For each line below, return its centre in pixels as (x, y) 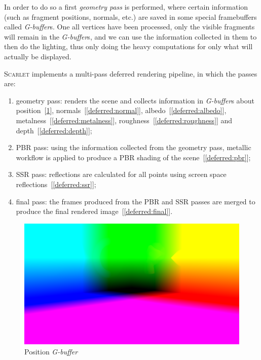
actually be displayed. (38, 56)
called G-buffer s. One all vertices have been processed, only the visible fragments (129, 27)
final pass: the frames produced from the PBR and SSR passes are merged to (136, 201)
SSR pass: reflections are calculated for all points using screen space (121, 174)
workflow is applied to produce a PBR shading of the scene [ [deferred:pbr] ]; (133, 157)
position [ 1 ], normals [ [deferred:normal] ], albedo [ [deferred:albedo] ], (121, 110)
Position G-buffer (51, 351)
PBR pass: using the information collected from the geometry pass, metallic (134, 147)
